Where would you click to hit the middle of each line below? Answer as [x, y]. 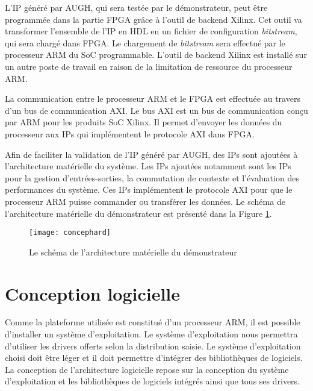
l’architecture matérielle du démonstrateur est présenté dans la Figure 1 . [138, 213]
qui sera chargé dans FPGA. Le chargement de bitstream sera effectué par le [145, 42]
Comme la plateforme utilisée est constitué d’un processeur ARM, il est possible [153, 322]
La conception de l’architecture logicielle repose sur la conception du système [147, 369]
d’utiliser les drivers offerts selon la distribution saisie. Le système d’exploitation [153, 346]
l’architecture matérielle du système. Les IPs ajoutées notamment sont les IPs [148, 166]
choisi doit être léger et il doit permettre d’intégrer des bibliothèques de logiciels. [154, 358]
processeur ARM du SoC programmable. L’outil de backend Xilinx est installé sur [156, 55]
